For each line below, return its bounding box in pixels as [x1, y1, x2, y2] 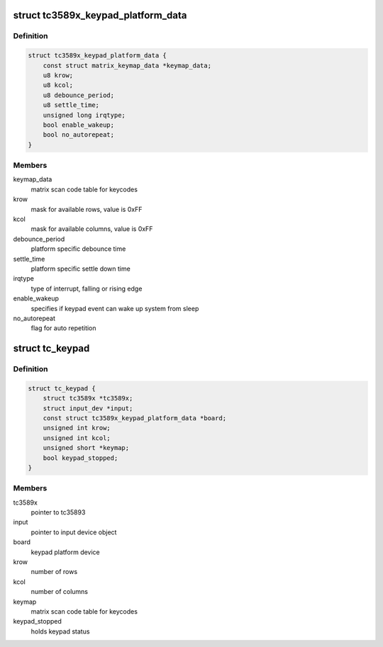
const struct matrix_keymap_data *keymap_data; [43, 61, 212, 69]
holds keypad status [30, 627, 90, 636]
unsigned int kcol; [43, 434, 111, 442]
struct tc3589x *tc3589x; [43, 394, 133, 403]
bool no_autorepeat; [43, 131, 115, 139]
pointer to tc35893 [30, 508, 86, 517]
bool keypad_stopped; [43, 454, 118, 462]
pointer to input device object [30, 528, 117, 536]
